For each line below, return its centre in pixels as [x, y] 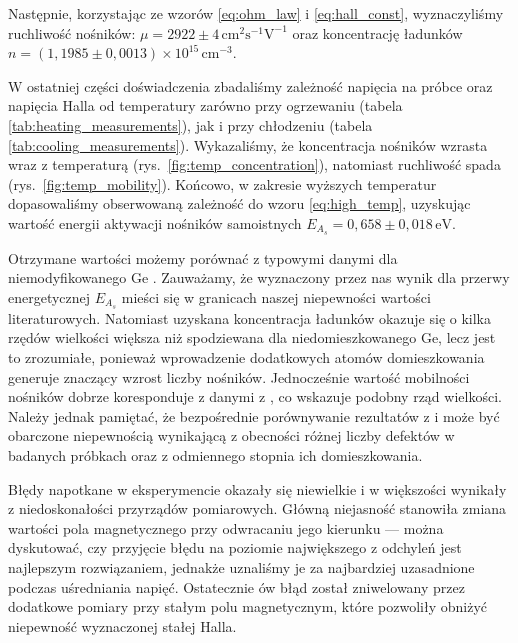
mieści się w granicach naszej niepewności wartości [276, 296]
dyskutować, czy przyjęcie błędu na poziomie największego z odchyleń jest [235, 547]
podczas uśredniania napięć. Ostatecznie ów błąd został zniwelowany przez [236, 586]
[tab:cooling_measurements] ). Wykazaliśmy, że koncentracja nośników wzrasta [248, 144]
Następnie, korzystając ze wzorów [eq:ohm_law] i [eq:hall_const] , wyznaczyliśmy [256, 13]
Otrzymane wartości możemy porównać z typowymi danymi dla [203, 257]
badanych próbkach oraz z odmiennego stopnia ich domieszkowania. [215, 455]
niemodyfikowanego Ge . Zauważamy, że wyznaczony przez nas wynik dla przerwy [259, 277]
